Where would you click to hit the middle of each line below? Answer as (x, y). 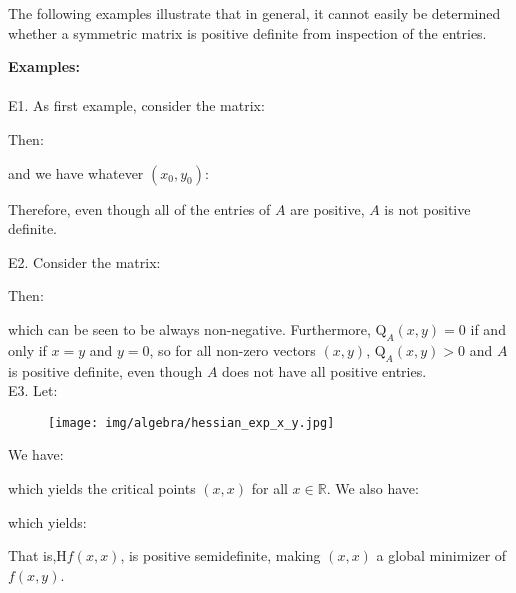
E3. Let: (33, 390)
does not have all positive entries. (324, 370)
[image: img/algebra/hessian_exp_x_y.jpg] (191, 422)
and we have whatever (76, 172)
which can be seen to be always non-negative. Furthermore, (189, 328)
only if (27, 349)
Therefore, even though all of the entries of (139, 208)
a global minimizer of (441, 555)
